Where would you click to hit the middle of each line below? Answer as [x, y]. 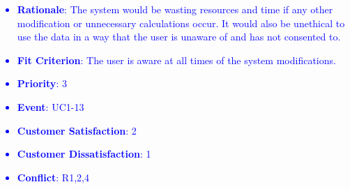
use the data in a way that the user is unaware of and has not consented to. [179, 37]
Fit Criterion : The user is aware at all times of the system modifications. [176, 60]
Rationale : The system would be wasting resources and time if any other [175, 9]
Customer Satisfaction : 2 [77, 130]
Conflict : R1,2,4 [53, 177]
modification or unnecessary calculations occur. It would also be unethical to [181, 23]
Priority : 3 [42, 83]
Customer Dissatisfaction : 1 [84, 154]
